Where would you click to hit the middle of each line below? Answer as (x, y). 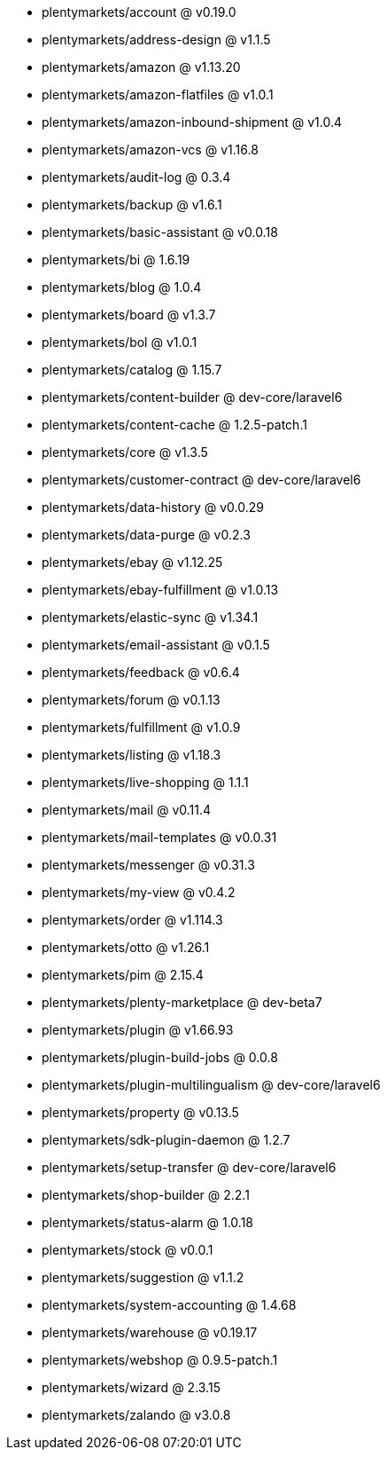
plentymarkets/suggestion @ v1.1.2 (143, 1277)
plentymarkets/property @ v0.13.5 (140, 1112)
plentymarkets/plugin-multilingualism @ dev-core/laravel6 (211, 1085)
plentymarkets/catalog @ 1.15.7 (132, 370)
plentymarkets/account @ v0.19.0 (139, 12)
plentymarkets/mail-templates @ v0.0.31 (159, 837)
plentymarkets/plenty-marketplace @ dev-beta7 (182, 1002)
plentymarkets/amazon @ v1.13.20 (141, 67)
